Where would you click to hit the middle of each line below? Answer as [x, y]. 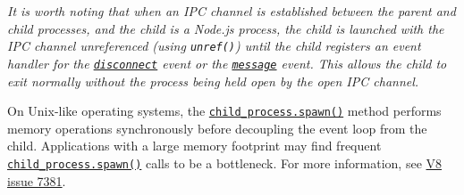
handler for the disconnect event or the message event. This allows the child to [227, 63]
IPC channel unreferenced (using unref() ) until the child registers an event [214, 46]
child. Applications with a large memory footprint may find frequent [194, 146]
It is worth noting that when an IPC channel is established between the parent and [232, 11]
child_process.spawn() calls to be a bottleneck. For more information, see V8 [225, 162]
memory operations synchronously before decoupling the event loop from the [217, 128]
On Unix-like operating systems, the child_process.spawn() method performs [224, 111]
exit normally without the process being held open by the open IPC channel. [213, 81]
